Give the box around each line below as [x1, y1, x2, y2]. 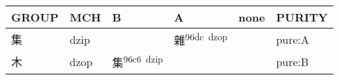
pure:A [276, 31, 310, 47]
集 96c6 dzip [112, 52, 163, 71]
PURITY [276, 9, 328, 25]
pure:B [276, 53, 309, 70]
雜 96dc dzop [174, 30, 228, 49]
